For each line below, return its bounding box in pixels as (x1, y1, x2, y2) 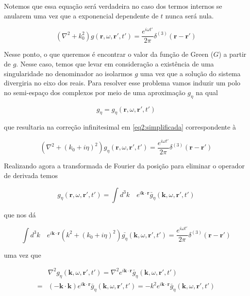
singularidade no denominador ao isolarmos (4, 68, 133, 78)
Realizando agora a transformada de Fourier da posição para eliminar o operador (4, 161, 245, 171)
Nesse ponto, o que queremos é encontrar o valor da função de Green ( (4, 49, 214, 59)
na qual (196, 87, 218, 97)
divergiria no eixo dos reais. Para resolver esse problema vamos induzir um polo (4, 78, 241, 88)
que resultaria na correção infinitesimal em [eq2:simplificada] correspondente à (4, 122, 236, 132)
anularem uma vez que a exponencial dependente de (4, 10, 159, 20)
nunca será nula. (165, 10, 214, 20)
